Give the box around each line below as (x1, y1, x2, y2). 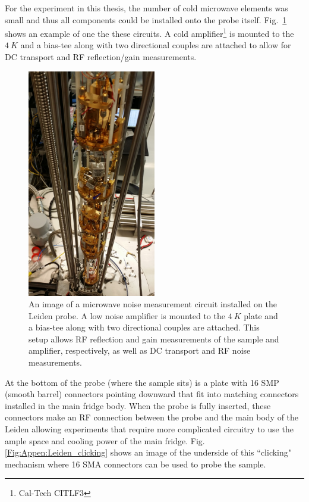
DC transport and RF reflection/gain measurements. (5, 51, 197, 63)
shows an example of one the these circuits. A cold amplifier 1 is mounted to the (5, 26, 294, 39)
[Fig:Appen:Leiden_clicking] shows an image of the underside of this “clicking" (5, 446, 292, 459)
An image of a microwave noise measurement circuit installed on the (29, 298, 277, 310)
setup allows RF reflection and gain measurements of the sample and (29, 332, 279, 345)
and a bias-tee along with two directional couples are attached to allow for (20, 39, 291, 51)
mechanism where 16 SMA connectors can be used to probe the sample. (5, 457, 266, 470)
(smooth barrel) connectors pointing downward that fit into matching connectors (5, 388, 299, 400)
